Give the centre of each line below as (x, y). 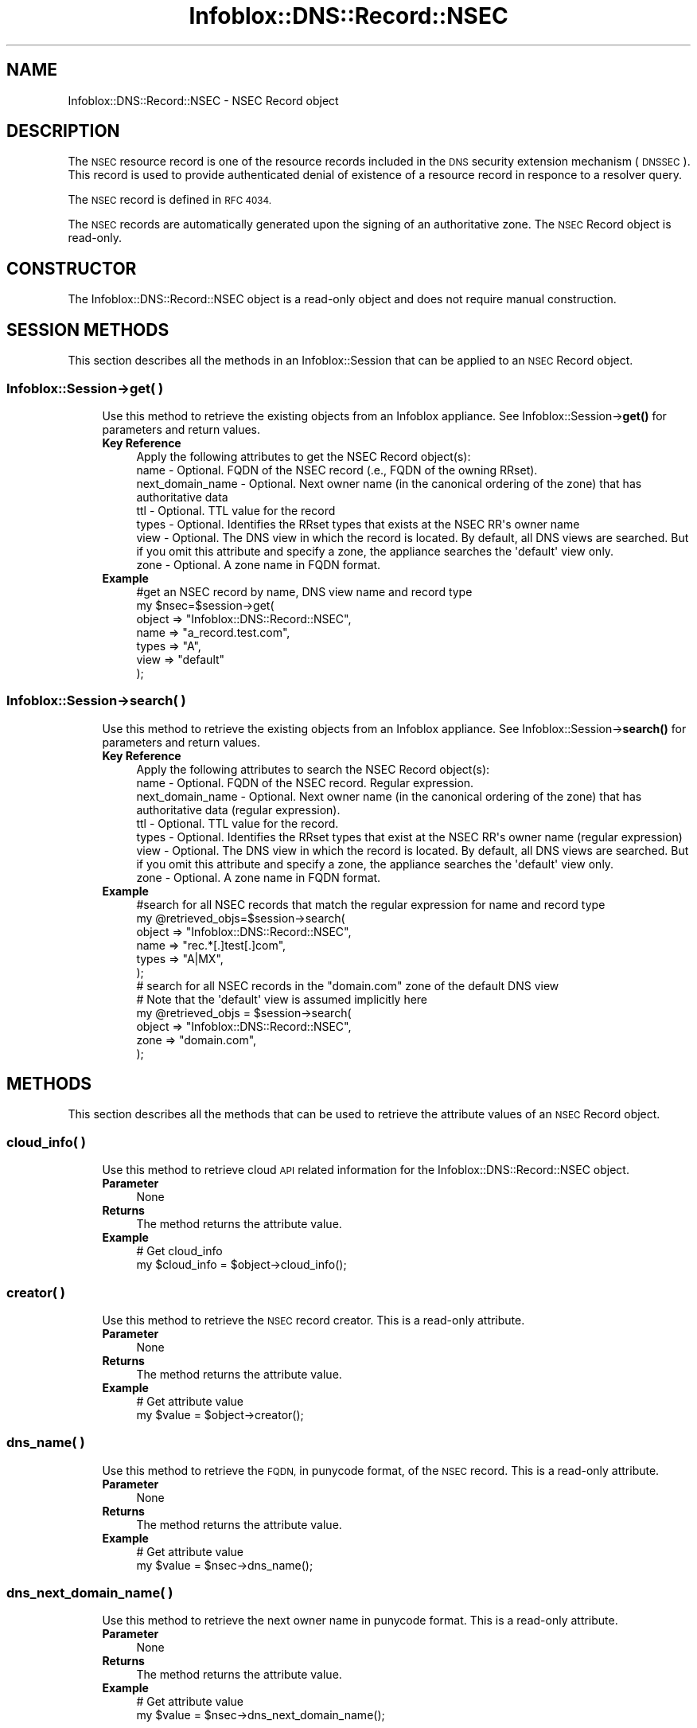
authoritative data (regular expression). (238, 809)
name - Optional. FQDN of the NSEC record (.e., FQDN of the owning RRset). (337, 470)
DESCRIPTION (63, 131)
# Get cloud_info (179, 1251)
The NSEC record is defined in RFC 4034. (170, 200)
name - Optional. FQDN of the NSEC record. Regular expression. (305, 782)
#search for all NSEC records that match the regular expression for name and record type (371, 904)
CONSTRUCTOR (72, 268)
